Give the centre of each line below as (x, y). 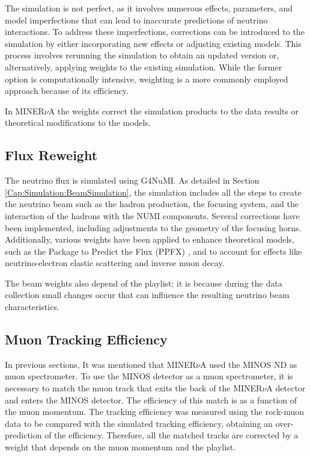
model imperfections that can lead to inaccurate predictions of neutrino (136, 20)
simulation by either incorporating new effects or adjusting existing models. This (153, 43)
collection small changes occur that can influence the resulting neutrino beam (147, 295)
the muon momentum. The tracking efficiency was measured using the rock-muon (155, 412)
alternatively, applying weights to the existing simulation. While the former (144, 67)
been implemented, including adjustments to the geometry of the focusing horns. (153, 227)
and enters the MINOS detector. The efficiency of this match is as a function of (151, 399)
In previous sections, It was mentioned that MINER (101, 364)
